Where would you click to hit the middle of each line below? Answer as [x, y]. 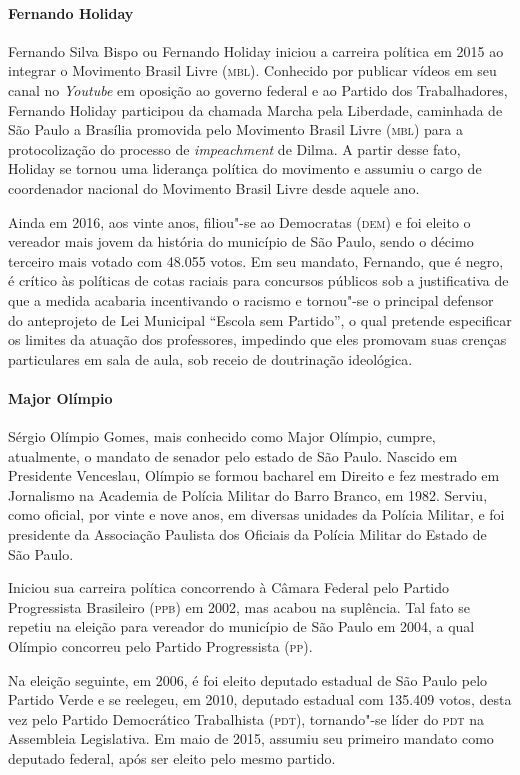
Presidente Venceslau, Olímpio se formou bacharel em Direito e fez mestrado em [254, 475]
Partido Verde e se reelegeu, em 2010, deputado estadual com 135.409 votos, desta [260, 699]
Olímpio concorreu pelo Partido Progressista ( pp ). [160, 646]
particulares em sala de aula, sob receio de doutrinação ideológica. [210, 358]
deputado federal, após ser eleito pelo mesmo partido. [172, 758]
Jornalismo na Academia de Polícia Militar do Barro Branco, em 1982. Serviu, [248, 494]
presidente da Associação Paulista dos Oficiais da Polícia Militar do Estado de [247, 534]
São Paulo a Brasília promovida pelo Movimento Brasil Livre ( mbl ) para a [235, 129]
